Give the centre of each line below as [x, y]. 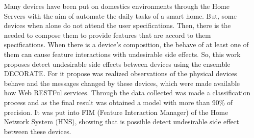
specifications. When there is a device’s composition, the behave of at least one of [127, 44]
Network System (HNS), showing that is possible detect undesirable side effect [122, 122]
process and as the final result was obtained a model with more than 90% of [118, 102]
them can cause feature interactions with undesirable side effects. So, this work [122, 54]
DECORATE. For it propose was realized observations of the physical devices [121, 73]
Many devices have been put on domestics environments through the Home [117, 6]
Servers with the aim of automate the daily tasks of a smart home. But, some [120, 15]
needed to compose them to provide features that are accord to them [107, 35]
